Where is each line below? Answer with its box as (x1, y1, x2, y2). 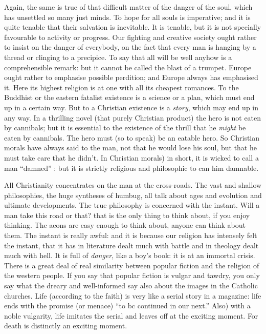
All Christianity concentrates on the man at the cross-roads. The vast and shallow (4, 180, 262, 190)
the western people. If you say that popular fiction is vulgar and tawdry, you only (4, 270, 260, 281)
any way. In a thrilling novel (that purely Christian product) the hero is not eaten (4, 112, 261, 123)
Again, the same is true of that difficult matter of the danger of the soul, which (4, 2, 253, 12)
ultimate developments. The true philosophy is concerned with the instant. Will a (4, 200, 260, 210)
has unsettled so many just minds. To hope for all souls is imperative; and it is (4, 11, 251, 22)
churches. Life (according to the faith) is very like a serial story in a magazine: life (4, 290, 261, 301)
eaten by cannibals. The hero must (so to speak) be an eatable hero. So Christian (4, 132, 260, 143)
